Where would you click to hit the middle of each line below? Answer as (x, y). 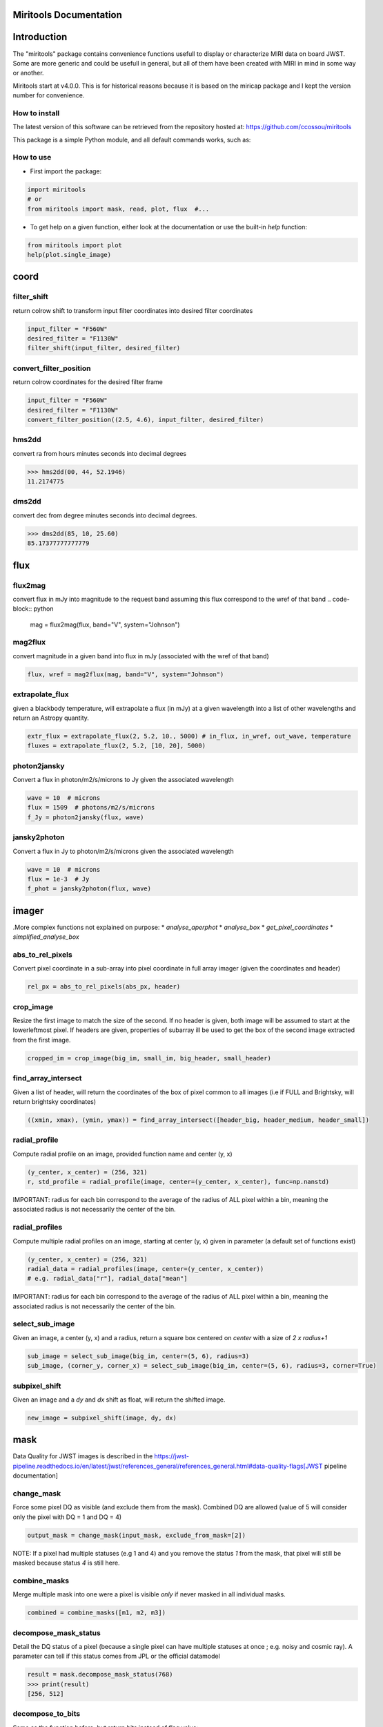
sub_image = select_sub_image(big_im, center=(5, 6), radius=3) (138, 1356)
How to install (36, 113)
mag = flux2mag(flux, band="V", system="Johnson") (105, 624)
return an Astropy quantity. (51, 718)
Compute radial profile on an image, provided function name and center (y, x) (122, 1154)
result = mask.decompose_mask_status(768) (100, 1674)
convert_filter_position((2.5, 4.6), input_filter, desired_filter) (146, 419)
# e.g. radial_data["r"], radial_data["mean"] (107, 1279)
